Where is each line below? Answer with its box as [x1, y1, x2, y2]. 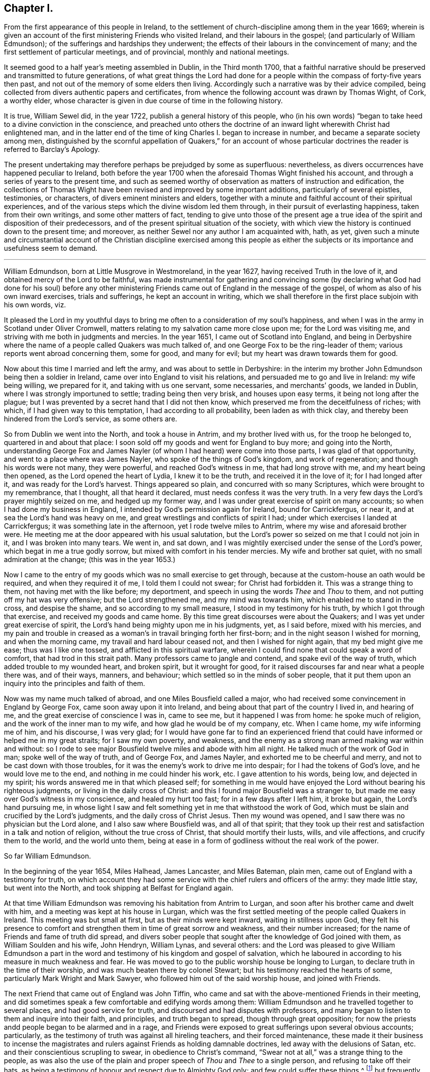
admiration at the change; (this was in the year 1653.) [4, 555, 176, 564]
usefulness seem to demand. [4, 244, 98, 253]
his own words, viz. [4, 300, 66, 309]
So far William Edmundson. [4, 852, 91, 861]
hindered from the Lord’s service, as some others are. [4, 415, 177, 423]
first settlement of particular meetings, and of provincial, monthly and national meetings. [4, 48, 289, 57]
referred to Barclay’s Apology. [4, 145, 100, 154]
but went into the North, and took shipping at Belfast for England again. [4, 884, 234, 893]
